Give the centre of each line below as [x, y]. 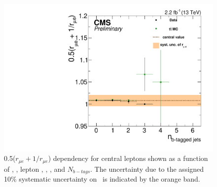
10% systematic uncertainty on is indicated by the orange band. [102, 179]
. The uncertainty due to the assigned [147, 169]
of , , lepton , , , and [35, 169]
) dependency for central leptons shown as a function [128, 158]
